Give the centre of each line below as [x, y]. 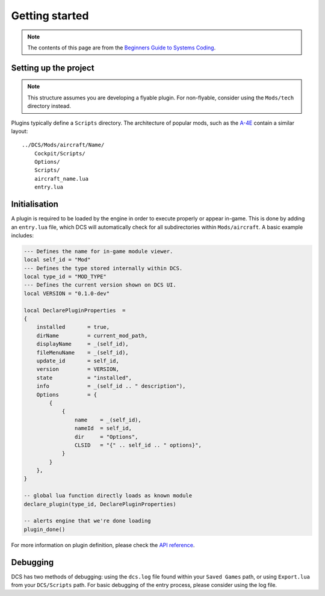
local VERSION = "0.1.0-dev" [67, 293]
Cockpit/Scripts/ [60, 153]
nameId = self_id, [103, 428]
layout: [20, 131]
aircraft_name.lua [61, 178]
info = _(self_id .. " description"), [111, 386]
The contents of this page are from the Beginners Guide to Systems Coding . [122, 48]
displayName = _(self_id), [82, 344]
